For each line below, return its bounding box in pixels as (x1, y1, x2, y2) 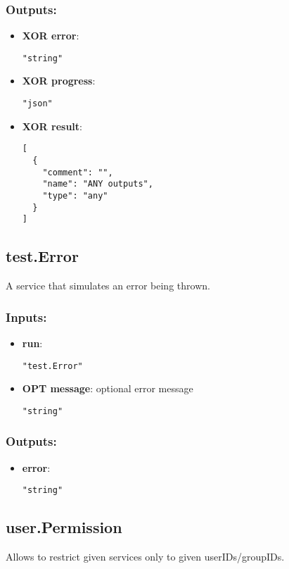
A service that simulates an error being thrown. (6, 278, 210, 293)
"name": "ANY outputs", (42, 179, 153, 189)
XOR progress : (22, 73, 96, 88)
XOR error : (22, 28, 79, 43)
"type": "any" (42, 190, 108, 201)
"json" (22, 99, 53, 109)
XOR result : (22, 118, 83, 133)
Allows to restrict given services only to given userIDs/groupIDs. (6, 549, 285, 564)
